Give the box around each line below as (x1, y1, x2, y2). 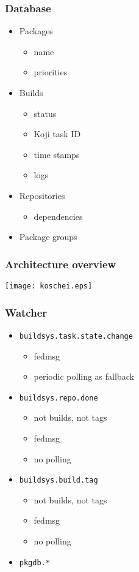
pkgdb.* (19, 558, 50, 567)
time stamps (34, 148, 80, 160)
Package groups (19, 230, 77, 243)
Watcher (5, 304, 48, 320)
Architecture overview (5, 256, 116, 271)
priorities (34, 66, 68, 78)
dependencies (34, 209, 83, 222)
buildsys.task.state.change (19, 331, 133, 341)
